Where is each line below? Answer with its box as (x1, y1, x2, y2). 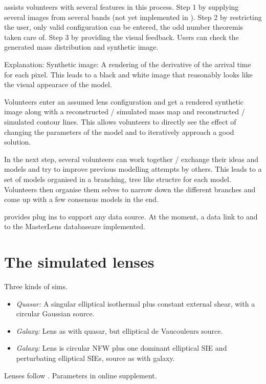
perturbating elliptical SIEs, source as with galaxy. (16, 352, 175, 363)
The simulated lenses (4, 251, 154, 272)
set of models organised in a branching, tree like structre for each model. (4, 173, 231, 184)
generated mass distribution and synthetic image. (4, 42, 159, 52)
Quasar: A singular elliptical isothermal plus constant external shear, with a (16, 298, 255, 309)
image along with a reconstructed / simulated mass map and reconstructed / (4, 106, 245, 117)
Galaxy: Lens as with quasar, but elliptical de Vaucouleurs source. (16, 325, 223, 336)
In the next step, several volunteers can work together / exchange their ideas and (4, 153, 259, 164)
